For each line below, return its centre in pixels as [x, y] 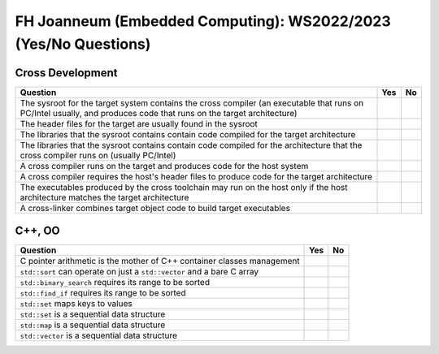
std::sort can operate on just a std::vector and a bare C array [139, 272]
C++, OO [37, 231]
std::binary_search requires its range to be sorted [115, 283]
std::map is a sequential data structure [93, 325]
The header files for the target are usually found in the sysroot [139, 123]
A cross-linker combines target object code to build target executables [155, 208]
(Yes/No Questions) [83, 44]
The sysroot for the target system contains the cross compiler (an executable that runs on [192, 103]
